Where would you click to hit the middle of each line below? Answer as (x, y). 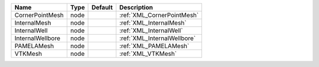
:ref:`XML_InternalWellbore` (157, 38)
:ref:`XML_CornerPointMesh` (159, 15)
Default (102, 7)
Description (136, 7)
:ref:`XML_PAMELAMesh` (154, 46)
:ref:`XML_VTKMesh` (148, 54)
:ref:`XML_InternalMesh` (153, 23)
